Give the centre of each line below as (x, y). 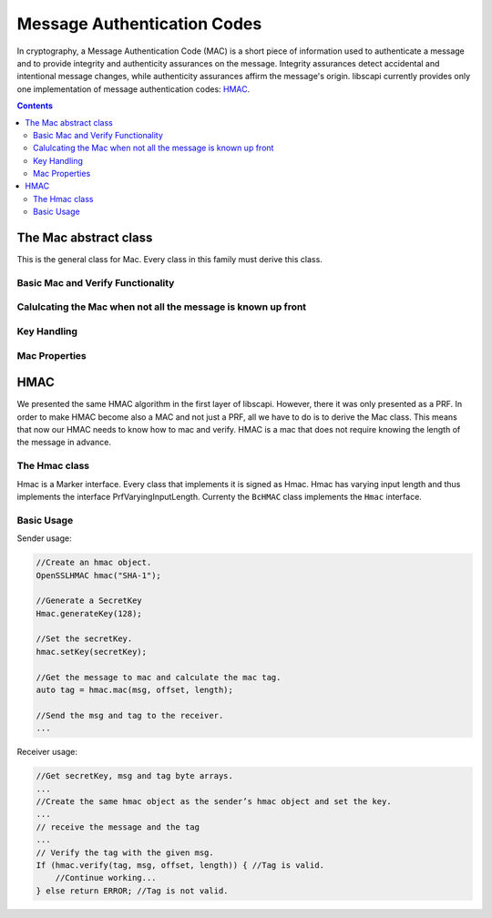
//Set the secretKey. (84, 639)
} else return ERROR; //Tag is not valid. (132, 891)
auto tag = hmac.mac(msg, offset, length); (135, 690)
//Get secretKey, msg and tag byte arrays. (135, 776)
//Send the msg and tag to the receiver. (130, 715)
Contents (35, 106)
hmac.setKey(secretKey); (92, 652)
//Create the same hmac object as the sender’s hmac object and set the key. (214, 801)
